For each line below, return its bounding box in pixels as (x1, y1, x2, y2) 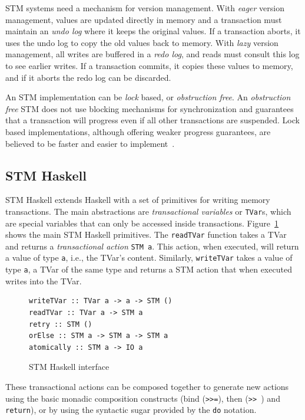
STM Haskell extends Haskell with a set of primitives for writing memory (5, 193, 270, 206)
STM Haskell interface (29, 360, 110, 373)
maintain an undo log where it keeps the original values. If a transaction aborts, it (5, 25, 301, 37)
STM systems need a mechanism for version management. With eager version (5, 2, 284, 14)
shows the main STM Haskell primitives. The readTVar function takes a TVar (5, 228, 287, 241)
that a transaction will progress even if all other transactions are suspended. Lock (5, 114, 300, 126)
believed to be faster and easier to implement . (5, 137, 175, 149)
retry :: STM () (29, 320, 92, 329)
